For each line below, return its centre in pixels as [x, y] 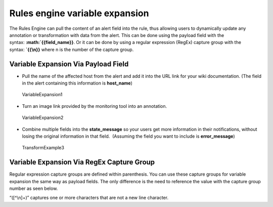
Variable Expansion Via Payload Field [69, 64]
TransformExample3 [43, 148]
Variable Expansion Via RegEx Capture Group [82, 162]
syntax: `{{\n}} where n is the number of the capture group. [72, 49]
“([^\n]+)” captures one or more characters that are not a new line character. [89, 198]
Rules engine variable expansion [79, 13]
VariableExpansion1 [42, 95]
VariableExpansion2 [43, 118]
